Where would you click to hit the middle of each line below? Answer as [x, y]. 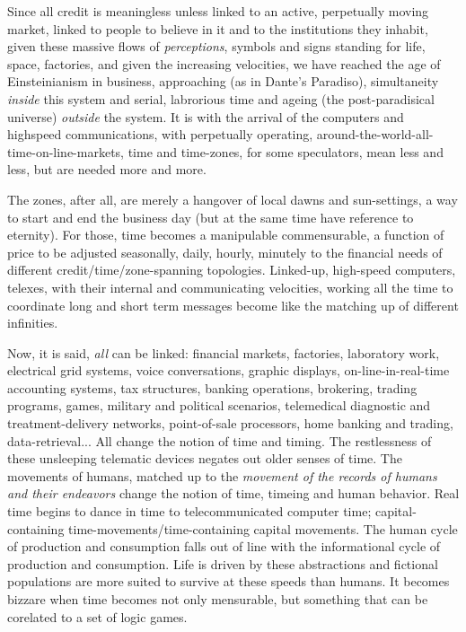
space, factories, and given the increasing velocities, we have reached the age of [224, 63]
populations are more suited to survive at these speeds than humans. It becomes [229, 581]
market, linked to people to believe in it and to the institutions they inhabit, [218, 28]
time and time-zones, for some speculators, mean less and [286, 151]
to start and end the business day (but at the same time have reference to [211, 217]
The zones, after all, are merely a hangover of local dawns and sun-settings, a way [233, 199]
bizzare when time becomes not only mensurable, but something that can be [218, 599]
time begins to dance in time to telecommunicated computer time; [189, 511]
